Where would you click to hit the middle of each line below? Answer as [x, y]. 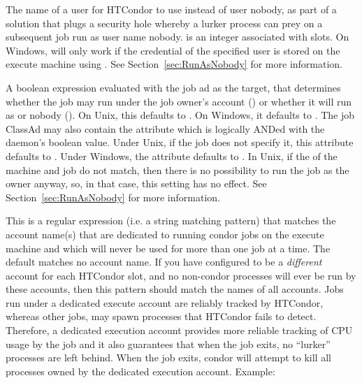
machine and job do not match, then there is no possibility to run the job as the [178, 169]
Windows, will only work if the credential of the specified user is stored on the [173, 50]
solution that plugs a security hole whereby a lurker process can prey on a [164, 23]
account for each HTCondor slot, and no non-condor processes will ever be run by [181, 275]
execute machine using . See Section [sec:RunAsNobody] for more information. [174, 64]
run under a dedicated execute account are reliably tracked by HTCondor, [165, 302]
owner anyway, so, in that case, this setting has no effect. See [136, 183]
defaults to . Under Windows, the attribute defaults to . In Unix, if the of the [172, 156]
